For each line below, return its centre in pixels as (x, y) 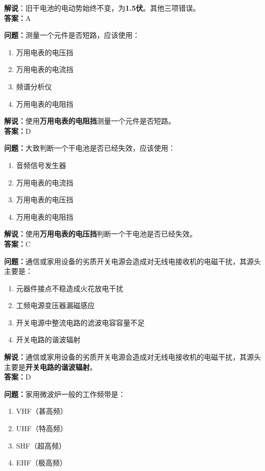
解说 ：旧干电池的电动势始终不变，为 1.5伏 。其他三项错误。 (102, 8)
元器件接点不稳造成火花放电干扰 (70, 288)
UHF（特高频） (42, 428)
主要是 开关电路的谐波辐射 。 (50, 367)
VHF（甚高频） (42, 411)
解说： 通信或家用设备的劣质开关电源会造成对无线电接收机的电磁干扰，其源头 (132, 357)
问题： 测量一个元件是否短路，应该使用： (72, 35)
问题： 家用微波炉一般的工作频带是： (65, 394)
